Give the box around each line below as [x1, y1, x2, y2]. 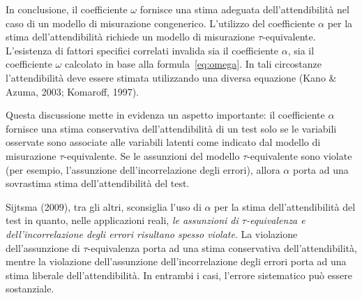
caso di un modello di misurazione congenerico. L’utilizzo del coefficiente [6, 15, 315, 30]
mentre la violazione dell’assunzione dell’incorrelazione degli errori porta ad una [6, 254, 347, 269]
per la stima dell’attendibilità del [214, 199, 356, 214]
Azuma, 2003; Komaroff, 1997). [6, 84, 139, 98]
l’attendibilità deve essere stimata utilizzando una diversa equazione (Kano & [6, 70, 337, 84]
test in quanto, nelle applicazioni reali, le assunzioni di [6, 213, 239, 228]
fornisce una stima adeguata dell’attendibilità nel [139, 2, 349, 16]
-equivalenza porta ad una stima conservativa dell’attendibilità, [87, 240, 357, 255]
